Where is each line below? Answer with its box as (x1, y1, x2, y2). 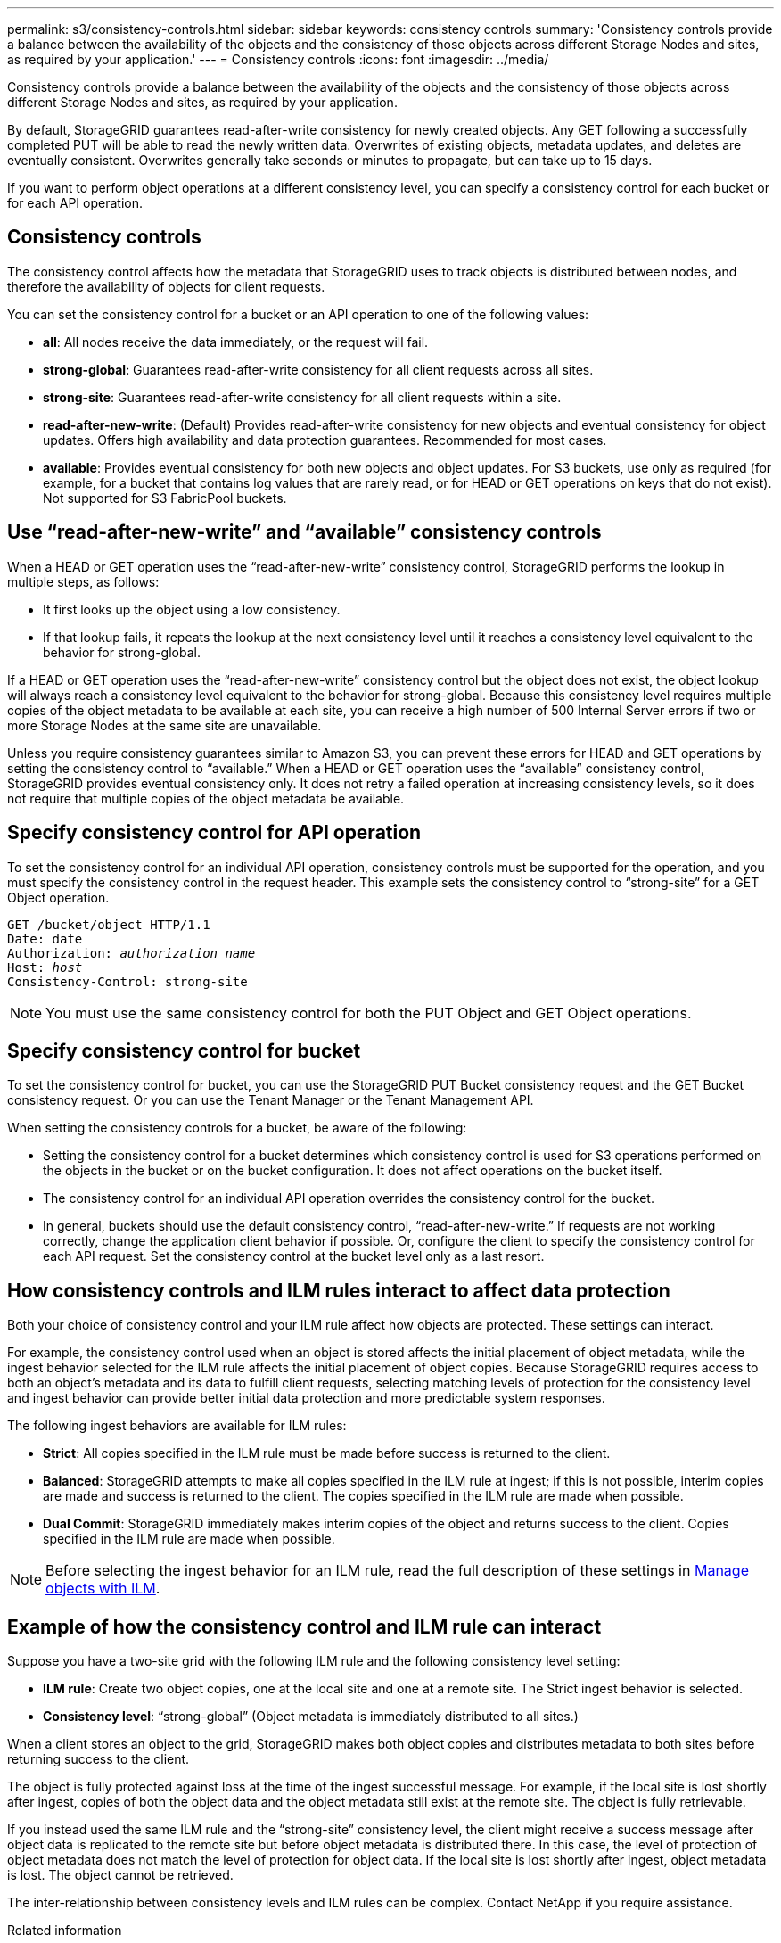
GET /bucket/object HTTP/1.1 (7, 917, 210, 932)
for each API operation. (7, 195, 143, 210)
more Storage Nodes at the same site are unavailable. (7, 717, 322, 733)
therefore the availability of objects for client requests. (7, 278, 325, 294)
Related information (7, 1922, 122, 1939)
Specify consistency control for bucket (7, 1039, 361, 1062)
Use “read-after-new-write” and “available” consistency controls (7, 521, 602, 544)
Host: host (7, 959, 83, 975)
